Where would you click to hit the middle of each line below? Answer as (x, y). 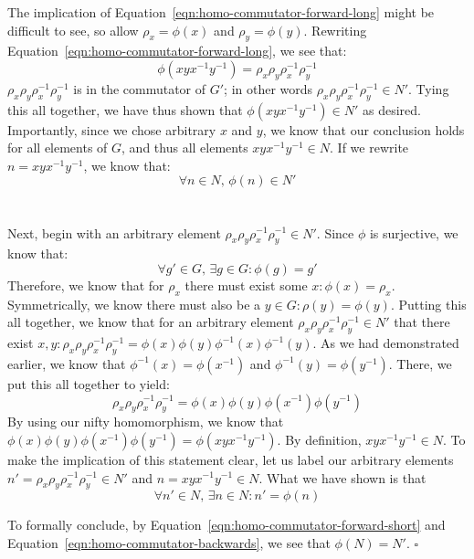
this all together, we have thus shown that (125, 109)
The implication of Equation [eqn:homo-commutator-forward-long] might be (221, 12)
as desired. (391, 109)
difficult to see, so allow (73, 30)
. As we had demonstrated (386, 343)
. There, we (420, 363)
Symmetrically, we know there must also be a (134, 304)
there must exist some (246, 285)
